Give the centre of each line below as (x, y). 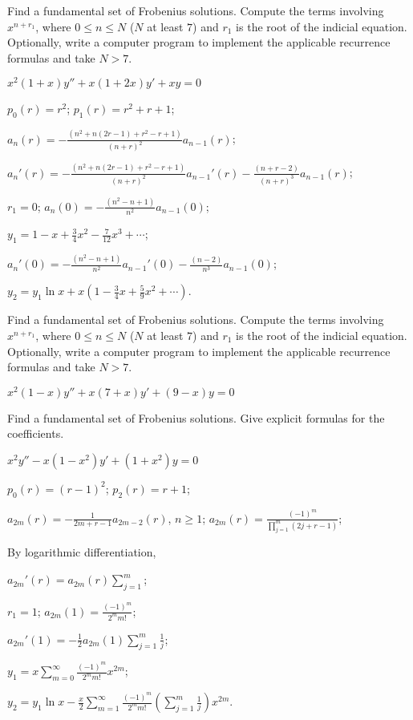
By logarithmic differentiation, (82, 552)
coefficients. (36, 433)
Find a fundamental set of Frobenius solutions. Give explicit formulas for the (196, 417)
